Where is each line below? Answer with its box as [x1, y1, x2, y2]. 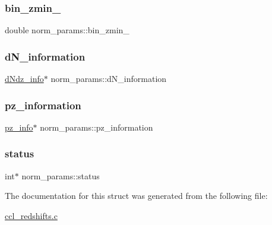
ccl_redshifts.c [5, 209, 58, 221]
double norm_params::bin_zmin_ [5, 24, 129, 36]
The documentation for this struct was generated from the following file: [5, 189, 268, 202]
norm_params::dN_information [50, 72, 167, 85]
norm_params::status [21, 169, 100, 182]
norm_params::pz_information [40, 121, 153, 133]
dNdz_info [5, 72, 44, 85]
